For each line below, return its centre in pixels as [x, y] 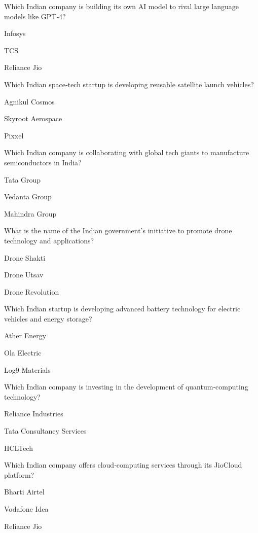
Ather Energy [25, 335]
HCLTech [19, 448]
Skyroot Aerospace [33, 118]
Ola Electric [23, 353]
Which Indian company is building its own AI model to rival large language [122, 6]
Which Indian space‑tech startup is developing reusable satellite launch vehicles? [129, 84]
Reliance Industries [34, 414]
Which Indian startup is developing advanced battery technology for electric [122, 309]
